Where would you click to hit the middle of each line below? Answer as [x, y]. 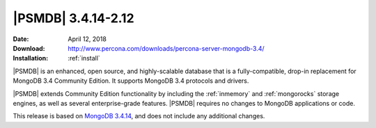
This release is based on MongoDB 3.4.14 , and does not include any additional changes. [139, 116]
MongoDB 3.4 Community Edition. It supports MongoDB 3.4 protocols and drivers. [131, 81]
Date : [21, 39]
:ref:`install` [84, 58]
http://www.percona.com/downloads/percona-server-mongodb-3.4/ [166, 48]
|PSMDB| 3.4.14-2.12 [74, 18]
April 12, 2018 [87, 39]
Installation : [31, 58]
